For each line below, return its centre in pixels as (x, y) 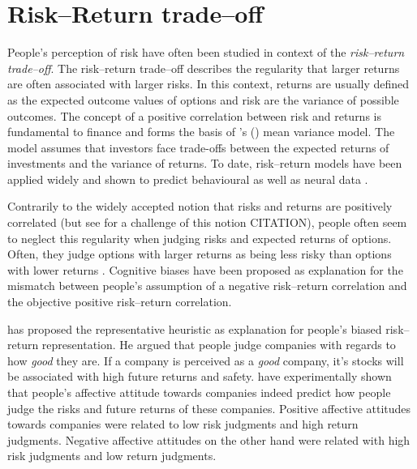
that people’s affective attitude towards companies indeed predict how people (199, 392)
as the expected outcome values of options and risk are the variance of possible (203, 99)
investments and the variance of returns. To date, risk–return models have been (205, 163)
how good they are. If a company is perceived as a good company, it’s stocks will (206, 360)
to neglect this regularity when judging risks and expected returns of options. (200, 238)
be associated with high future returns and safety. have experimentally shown (200, 376)
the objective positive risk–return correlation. (120, 302)
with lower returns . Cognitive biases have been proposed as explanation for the (205, 269)
